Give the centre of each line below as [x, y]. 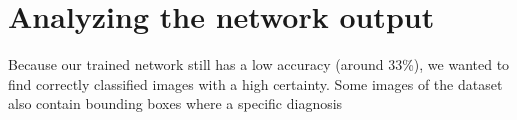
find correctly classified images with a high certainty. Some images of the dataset [255, 83]
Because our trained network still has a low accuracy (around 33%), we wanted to [259, 64]
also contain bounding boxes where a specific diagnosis [175, 103]
